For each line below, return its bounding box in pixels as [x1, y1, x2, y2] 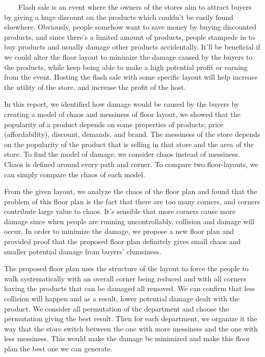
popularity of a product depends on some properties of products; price [4, 118, 224, 129]
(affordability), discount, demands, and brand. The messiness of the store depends [4, 129, 260, 139]
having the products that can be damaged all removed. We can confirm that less [4, 283, 255, 294]
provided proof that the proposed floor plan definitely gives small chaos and [4, 236, 241, 247]
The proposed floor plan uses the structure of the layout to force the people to [4, 263, 249, 274]
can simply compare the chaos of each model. [4, 169, 145, 179]
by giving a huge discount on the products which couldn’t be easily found [4, 11, 233, 22]
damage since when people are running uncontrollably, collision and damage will [4, 216, 255, 226]
